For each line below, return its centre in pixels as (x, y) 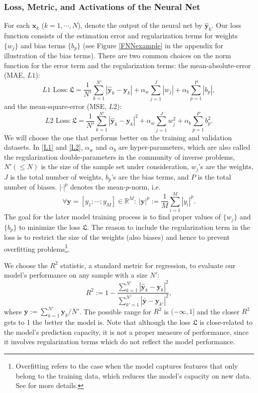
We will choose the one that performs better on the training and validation (118, 137)
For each (17, 25)
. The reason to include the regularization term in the (168, 227)
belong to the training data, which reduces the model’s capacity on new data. (133, 375)
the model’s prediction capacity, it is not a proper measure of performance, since (126, 332)
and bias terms (43, 45)
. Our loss (226, 25)
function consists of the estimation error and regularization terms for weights (121, 36)
